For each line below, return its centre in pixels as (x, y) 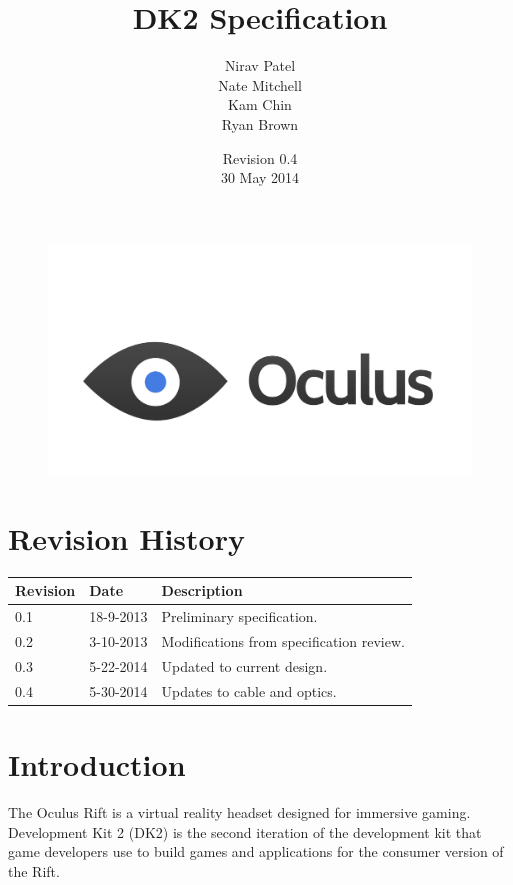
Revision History (126, 537)
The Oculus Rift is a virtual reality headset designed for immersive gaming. (239, 811)
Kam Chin (260, 104)
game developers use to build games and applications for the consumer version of (256, 851)
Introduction (97, 764)
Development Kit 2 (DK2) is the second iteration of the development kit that (245, 831)
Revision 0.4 (260, 157)
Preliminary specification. (239, 616)
